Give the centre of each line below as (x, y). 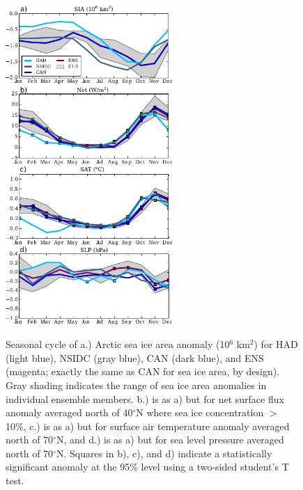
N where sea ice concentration (200, 412)
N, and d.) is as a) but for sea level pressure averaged (170, 440)
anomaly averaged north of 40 (69, 412)
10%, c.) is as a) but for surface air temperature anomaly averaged (148, 426)
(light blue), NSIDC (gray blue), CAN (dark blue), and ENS (135, 357)
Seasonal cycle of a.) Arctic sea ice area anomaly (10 (118, 344)
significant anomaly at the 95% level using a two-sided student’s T (147, 467)
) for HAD (276, 344)
